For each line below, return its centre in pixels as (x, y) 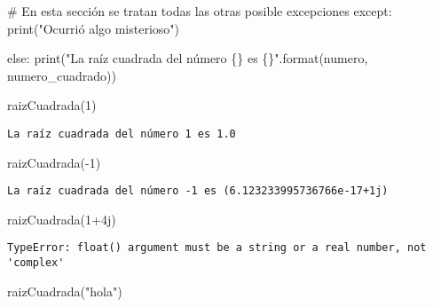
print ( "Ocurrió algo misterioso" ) (93, 28)
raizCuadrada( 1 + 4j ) (62, 219)
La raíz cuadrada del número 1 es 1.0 (122, 134)
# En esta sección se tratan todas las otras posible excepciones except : (200, 11)
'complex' (36, 263)
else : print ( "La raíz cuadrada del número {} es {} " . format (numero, (188, 58)
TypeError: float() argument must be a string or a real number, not (217, 248)
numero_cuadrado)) (62, 75)
